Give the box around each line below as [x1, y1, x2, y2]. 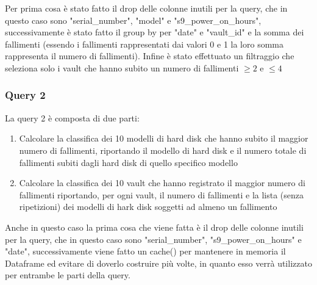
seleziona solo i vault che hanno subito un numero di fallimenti [5, 61, 239, 74]
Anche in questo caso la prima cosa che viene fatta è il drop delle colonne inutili [5, 220, 304, 233]
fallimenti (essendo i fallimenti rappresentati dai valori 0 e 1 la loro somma [5, 37, 284, 50]
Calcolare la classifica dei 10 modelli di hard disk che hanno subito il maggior [19, 132, 308, 145]
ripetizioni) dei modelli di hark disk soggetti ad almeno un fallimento [19, 200, 277, 213]
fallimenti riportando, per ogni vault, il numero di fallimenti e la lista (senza [19, 188, 304, 201]
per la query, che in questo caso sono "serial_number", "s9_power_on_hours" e [5, 233, 302, 245]
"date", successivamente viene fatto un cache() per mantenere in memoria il [5, 245, 286, 258]
